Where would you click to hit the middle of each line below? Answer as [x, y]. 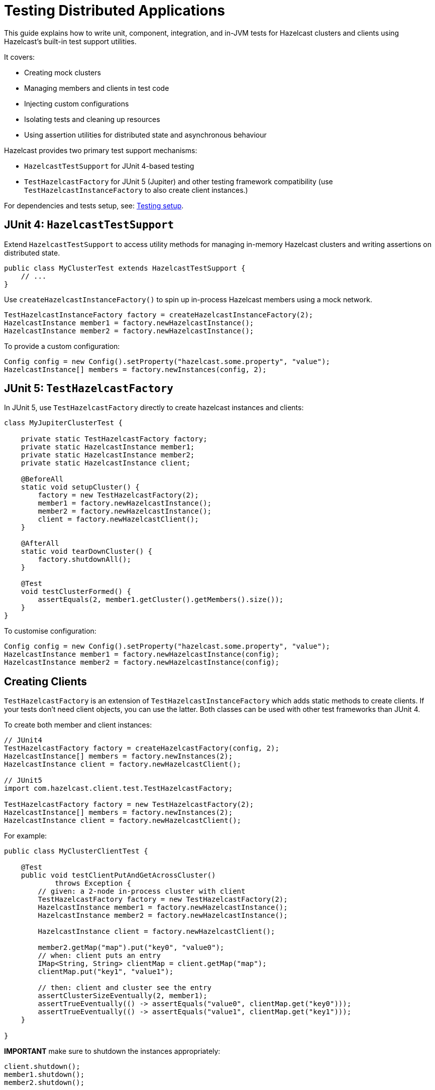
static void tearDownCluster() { [87, 552]
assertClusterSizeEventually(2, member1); [123, 996]
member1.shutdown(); [44, 1075]
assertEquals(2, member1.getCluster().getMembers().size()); [161, 600]
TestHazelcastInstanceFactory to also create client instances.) [136, 190]
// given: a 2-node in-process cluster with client [142, 891]
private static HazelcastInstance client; [105, 463]
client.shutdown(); [42, 1067]
